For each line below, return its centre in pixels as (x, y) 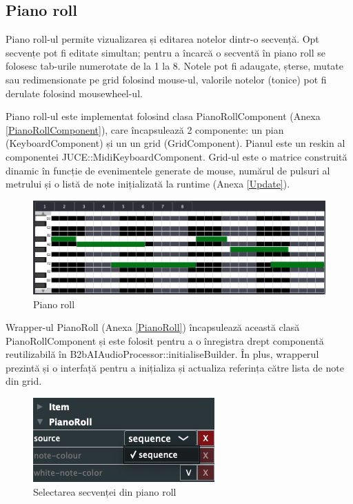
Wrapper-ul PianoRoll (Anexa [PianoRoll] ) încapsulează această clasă (153, 327)
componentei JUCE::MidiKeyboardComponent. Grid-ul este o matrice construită (176, 156)
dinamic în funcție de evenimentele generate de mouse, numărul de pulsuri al (168, 170)
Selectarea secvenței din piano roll (105, 491)
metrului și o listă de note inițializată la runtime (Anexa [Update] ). (148, 184)
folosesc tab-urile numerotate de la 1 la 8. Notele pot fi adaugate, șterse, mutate (174, 66)
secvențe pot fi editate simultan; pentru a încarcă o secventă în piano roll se (165, 52)
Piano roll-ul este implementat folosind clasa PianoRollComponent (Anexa (163, 116)
